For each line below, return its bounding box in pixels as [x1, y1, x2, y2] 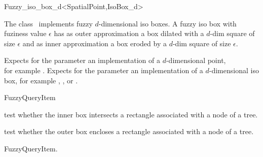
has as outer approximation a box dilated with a [54, 28, 204, 39]
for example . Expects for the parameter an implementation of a [4, 65, 203, 75]
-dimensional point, [166, 55, 226, 66]
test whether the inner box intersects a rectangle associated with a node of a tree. [4, 109, 258, 119]
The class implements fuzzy [4, 18, 93, 28]
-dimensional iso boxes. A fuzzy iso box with [98, 18, 237, 28]
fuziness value [4, 28, 47, 39]
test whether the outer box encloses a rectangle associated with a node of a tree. [4, 126, 254, 137]
